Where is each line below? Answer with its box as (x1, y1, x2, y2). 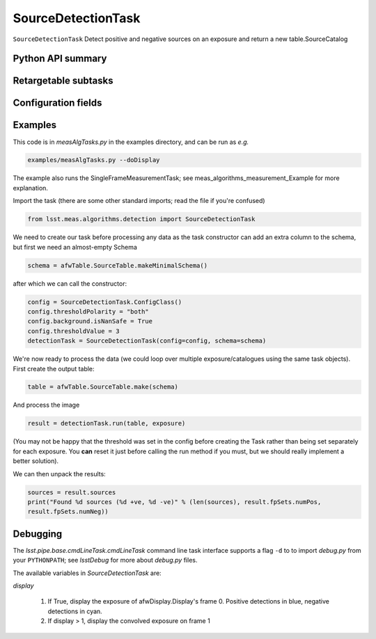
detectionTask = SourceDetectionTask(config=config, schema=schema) (27, 337, 267, 345)
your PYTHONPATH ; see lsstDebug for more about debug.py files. (13, 556, 198, 565)
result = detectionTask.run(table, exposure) (27, 419, 186, 428)
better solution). (13, 457, 59, 465)
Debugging (13, 528, 63, 540)
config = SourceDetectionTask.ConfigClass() (27, 298, 182, 306)
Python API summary (13, 53, 107, 65)
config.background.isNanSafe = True (27, 317, 153, 325)
